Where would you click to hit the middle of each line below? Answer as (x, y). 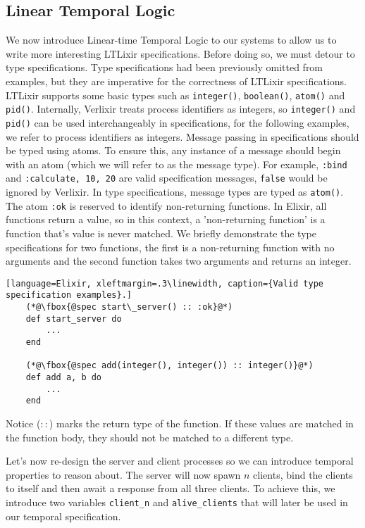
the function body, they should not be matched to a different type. (150, 437)
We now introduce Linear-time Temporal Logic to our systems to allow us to (171, 40)
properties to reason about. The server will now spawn (123, 474)
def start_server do (74, 319)
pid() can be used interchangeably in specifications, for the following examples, (178, 122)
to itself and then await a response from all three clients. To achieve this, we (171, 488)
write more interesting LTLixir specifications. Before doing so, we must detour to (180, 53)
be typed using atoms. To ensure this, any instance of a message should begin (173, 150)
